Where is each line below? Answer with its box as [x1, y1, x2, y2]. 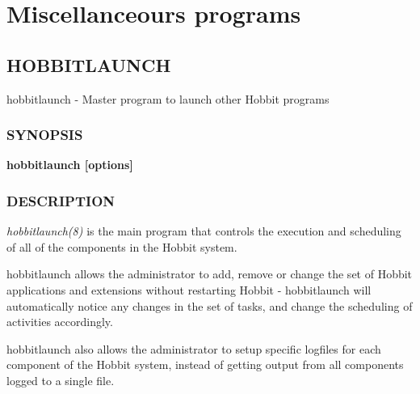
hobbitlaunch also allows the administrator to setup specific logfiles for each [6, 340, 381, 357]
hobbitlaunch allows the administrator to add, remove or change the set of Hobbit [6, 265, 413, 282]
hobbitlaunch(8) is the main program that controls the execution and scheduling [6, 222, 401, 239]
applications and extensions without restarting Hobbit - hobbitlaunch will [6, 281, 372, 298]
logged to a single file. [6, 371, 115, 388]
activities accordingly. [6, 313, 113, 330]
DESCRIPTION [6, 190, 115, 210]
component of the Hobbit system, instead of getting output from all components [6, 356, 404, 373]
